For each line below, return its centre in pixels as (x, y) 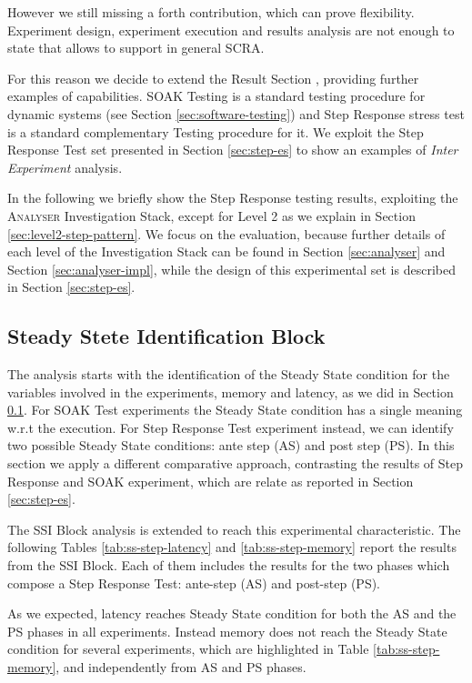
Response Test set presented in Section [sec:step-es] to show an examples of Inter (233, 150)
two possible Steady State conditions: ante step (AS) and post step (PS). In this (231, 445)
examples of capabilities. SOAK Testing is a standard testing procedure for (216, 96)
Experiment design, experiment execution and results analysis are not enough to (231, 30)
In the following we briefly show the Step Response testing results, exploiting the (233, 198)
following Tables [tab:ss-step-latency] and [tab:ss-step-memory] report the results (232, 547)
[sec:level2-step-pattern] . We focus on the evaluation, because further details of (226, 233)
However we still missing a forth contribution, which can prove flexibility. (211, 12)
